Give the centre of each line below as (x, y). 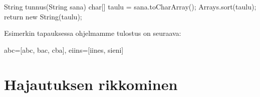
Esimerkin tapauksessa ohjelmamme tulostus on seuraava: (93, 33)
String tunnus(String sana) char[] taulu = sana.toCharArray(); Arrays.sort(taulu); (130, 6)
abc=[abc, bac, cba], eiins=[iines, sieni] (64, 49)
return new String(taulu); (43, 16)
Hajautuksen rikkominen (91, 84)
